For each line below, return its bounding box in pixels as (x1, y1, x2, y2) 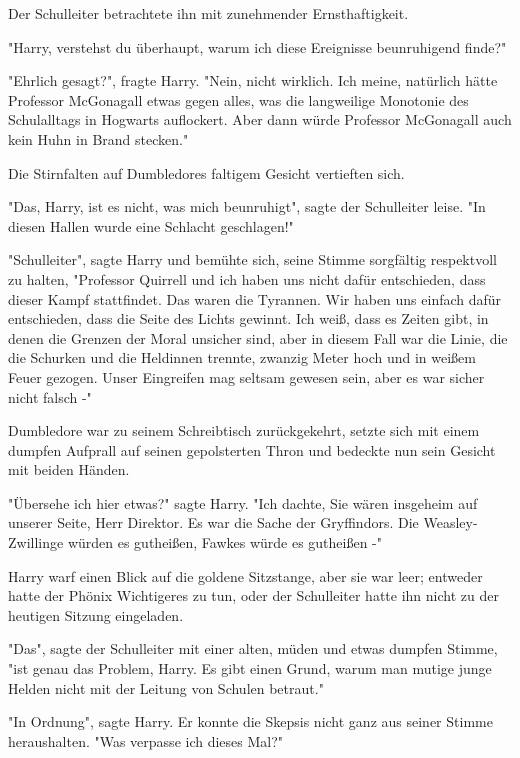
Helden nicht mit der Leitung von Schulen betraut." (8, 677, 324, 698)
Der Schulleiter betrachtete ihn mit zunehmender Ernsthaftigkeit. (8, 3, 409, 23)
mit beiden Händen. (8, 459, 130, 480)
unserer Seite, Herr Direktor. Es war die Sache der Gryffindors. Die (8, 512, 419, 533)
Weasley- (423, 512, 478, 533)
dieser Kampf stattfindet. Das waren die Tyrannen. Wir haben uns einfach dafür (8, 288, 502, 309)
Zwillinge (8, 532, 64, 553)
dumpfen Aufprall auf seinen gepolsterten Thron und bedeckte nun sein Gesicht (8, 439, 496, 460)
